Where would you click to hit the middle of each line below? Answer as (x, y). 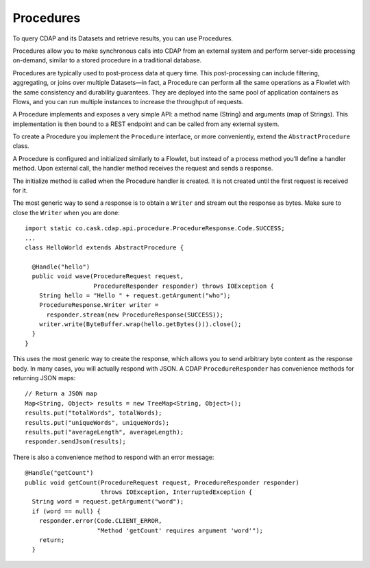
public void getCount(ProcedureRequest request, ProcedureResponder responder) (162, 482)
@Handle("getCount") (59, 473)
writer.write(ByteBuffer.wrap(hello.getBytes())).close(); (140, 324)
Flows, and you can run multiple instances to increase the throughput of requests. (128, 101)
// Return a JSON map (61, 394)
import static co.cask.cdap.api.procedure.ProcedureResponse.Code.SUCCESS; (155, 229)
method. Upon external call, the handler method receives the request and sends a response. (143, 169)
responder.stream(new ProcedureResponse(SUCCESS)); (135, 314)
